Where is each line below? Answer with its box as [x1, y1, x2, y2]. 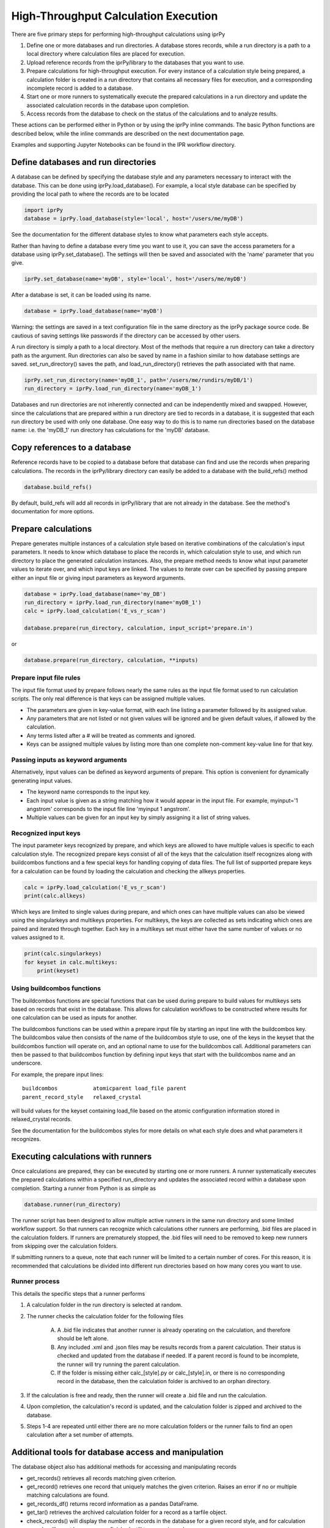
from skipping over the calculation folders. [11, 1242, 119, 1249]
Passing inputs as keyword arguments [11, 755, 128, 764]
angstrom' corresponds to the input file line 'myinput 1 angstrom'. [26, 805, 191, 812]
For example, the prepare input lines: [11, 1070, 104, 1078]
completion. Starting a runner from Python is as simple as [11, 1185, 156, 1192]
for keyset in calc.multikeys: [24, 958, 119, 966]
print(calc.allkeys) [24, 892, 86, 899]
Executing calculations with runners [11, 1151, 152, 1161]
